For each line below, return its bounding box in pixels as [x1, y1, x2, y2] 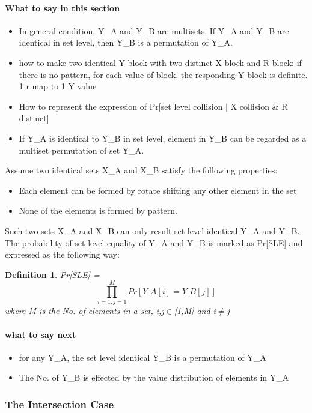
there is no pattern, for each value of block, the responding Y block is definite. [19, 68, 308, 80]
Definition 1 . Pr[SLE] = [5, 268, 100, 280]
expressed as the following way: [5, 248, 120, 261]
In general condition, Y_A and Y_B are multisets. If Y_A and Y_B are [19, 24, 289, 37]
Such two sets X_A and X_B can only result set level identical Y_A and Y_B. [5, 224, 300, 237]
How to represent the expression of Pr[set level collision [19, 100, 223, 112]
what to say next [5, 328, 76, 340]
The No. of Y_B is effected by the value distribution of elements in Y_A [19, 371, 289, 384]
